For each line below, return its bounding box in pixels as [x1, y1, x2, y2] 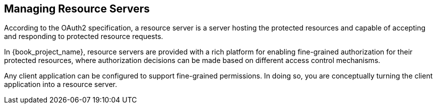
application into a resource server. [4, 80, 117, 89]
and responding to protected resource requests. [4, 32, 163, 41]
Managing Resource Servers [4, 2, 150, 15]
